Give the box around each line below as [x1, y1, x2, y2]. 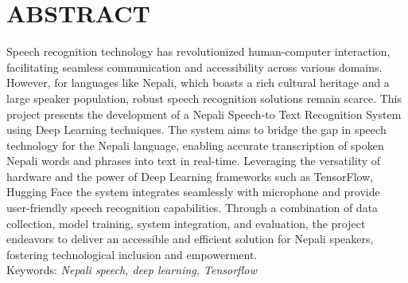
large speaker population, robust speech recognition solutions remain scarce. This [6, 89, 402, 106]
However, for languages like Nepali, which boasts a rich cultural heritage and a [6, 74, 390, 91]
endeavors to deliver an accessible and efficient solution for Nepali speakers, [6, 230, 374, 247]
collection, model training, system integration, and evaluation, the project [6, 214, 366, 231]
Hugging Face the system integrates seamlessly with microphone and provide [6, 183, 380, 200]
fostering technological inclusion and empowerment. [6, 246, 258, 262]
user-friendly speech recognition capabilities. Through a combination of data [6, 199, 379, 216]
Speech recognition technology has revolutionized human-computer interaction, [6, 43, 391, 60]
